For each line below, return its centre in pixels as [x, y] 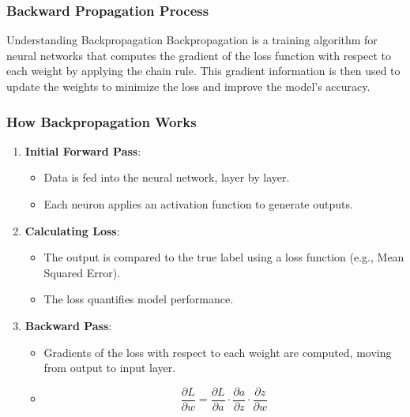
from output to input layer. [110, 368]
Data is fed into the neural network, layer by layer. [167, 177]
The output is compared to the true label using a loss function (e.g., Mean [224, 257]
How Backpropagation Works [102, 121]
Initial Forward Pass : [83, 150]
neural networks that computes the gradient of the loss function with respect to [199, 55]
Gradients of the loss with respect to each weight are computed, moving [218, 352]
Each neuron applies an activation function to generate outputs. [198, 204]
